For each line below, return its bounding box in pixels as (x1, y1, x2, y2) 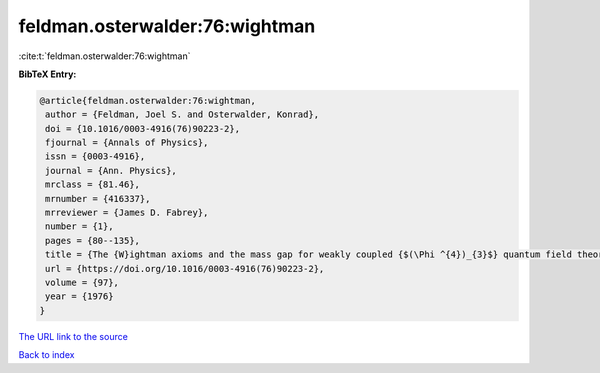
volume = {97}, (45, 277, 120, 288)
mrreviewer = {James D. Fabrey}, (45, 207, 209, 219)
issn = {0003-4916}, (45, 151, 146, 162)
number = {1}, (45, 221, 114, 232)
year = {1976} (45, 291, 114, 302)
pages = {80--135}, (45, 235, 140, 246)
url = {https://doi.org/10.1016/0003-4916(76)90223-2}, (45, 263, 325, 274)
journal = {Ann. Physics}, (45, 165, 177, 176)
